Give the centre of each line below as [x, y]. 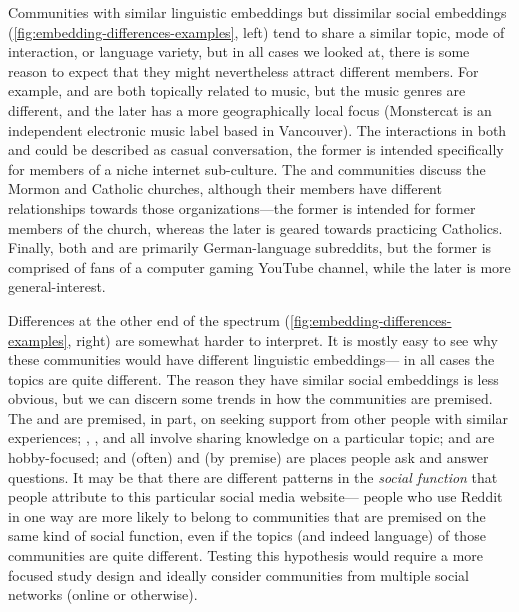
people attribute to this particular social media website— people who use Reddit [255, 496]
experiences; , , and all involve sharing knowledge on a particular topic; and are [251, 437]
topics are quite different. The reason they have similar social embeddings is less [253, 378]
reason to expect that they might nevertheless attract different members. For [243, 70]
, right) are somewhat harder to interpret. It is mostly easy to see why [282, 339]
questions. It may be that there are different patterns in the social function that [253, 476]
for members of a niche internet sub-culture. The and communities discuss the [247, 168]
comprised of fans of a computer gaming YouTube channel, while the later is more [259, 266]
